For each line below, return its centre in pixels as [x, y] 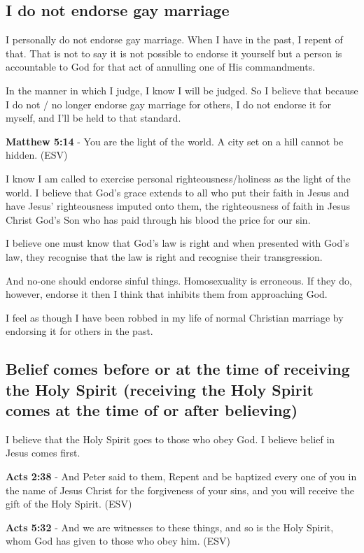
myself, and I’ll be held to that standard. [93, 118]
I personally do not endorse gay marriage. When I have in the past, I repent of [174, 39]
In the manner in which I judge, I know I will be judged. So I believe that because [182, 90]
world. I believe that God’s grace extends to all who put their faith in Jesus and [177, 192]
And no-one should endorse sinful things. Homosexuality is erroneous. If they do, [179, 280]
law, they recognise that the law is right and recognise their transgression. [164, 256]
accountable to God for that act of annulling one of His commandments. [161, 67]
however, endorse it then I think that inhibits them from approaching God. [167, 294]
